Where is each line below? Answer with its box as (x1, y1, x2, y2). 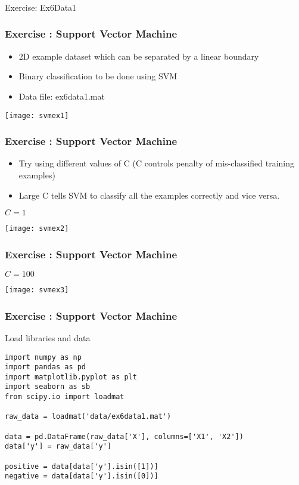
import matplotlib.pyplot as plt (5, 372, 137, 381)
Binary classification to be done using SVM (18, 70, 177, 82)
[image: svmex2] (5, 224, 69, 233)
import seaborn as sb (5, 382, 91, 391)
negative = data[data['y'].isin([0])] (5, 472, 158, 481)
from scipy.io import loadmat (5, 393, 124, 401)
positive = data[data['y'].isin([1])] (5, 462, 158, 471)
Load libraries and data (5, 331, 91, 344)
